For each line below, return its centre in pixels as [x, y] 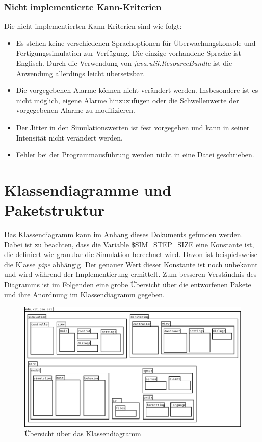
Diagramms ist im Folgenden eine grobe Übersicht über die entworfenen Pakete [128, 284]
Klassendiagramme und [88, 189]
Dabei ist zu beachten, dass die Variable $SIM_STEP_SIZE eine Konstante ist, [129, 244]
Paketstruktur [55, 210]
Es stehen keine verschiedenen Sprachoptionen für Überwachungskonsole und [136, 43]
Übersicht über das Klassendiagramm [83, 434]
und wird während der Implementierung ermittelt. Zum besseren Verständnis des [130, 274]
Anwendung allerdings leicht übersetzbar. [81, 73]
